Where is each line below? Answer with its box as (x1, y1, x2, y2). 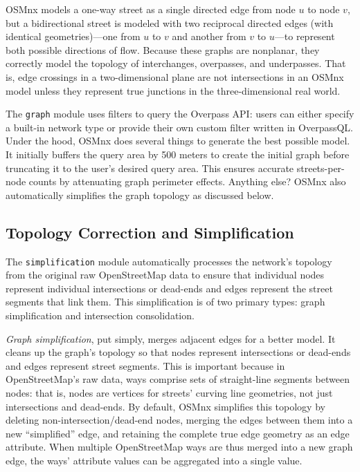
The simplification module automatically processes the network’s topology (6, 254, 332, 268)
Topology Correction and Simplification (6, 221, 294, 243)
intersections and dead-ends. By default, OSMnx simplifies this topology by (6, 399, 325, 413)
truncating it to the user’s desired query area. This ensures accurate (6, 160, 294, 175)
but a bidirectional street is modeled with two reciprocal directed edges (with (6, 15, 334, 30)
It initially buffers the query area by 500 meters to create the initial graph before (6, 147, 350, 161)
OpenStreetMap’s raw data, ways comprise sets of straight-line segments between (6, 372, 350, 386)
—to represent (274, 29, 335, 44)
